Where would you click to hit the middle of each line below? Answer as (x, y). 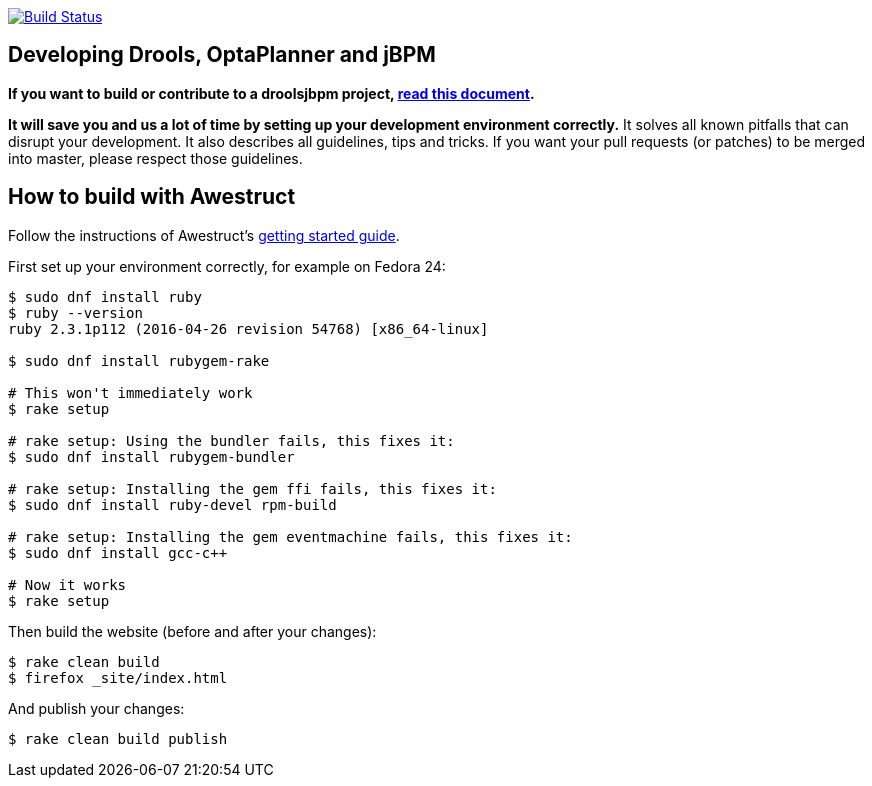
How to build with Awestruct (152, 197)
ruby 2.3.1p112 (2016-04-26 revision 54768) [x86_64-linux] (248, 328)
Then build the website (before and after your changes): (192, 631)
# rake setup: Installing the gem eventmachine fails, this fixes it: (290, 536)
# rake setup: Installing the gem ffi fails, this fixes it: (252, 488)
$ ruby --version (75, 312)
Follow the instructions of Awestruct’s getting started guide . (204, 235)
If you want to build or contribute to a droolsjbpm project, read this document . (271, 93)
